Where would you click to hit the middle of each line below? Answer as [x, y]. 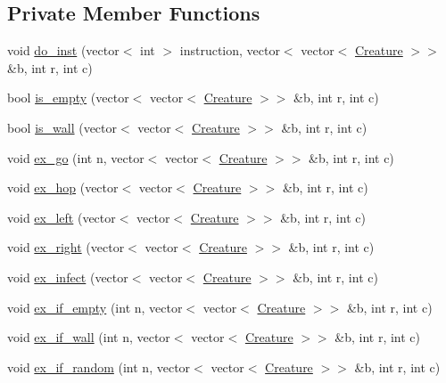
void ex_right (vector [66, 247]
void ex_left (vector [62, 217]
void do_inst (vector [63, 50]
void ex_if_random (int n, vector [99, 367]
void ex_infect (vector [68, 277]
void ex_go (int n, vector [76, 157]
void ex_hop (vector [63, 187]
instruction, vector [230, 50]
